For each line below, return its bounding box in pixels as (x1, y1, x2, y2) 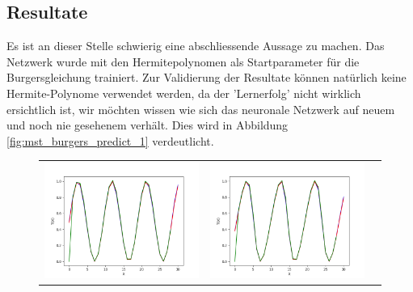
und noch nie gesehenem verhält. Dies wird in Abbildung (6, 116, 289, 133)
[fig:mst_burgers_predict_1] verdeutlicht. (6, 132, 214, 149)
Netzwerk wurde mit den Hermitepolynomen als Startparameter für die (6, 53, 360, 70)
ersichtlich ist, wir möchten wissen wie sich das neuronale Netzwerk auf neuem (6, 100, 395, 117)
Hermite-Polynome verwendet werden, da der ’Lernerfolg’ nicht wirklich (6, 84, 361, 101)
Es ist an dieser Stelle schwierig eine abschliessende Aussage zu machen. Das (6, 37, 385, 54)
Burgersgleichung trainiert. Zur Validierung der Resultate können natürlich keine (6, 69, 407, 86)
